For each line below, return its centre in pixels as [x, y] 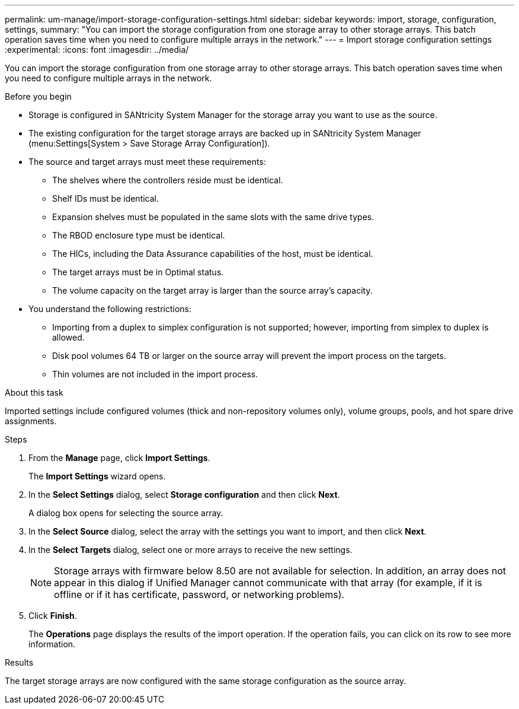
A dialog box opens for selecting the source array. [126, 513]
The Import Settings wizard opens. [97, 476]
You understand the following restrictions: [110, 309]
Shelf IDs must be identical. [106, 198]
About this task [34, 392]
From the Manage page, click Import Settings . [119, 458]
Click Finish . [53, 616]
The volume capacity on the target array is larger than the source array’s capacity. [212, 290]
